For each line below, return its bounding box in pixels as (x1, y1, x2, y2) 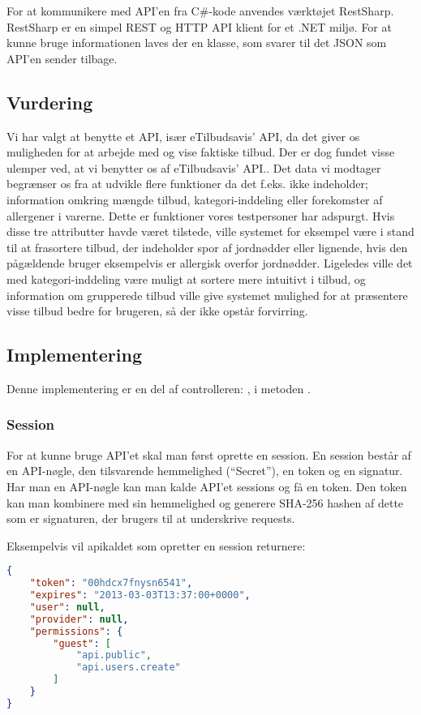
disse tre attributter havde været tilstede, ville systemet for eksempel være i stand (6, 223, 415, 240)
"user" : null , (29, 601, 105, 613)
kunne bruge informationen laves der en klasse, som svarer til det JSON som (6, 34, 387, 51)
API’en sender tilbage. (6, 49, 118, 66)
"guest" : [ (53, 637, 111, 649)
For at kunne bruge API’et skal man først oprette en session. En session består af (6, 446, 411, 463)
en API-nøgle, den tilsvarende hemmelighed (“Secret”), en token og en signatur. (6, 462, 403, 479)
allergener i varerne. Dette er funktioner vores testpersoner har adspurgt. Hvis (6, 207, 395, 224)
